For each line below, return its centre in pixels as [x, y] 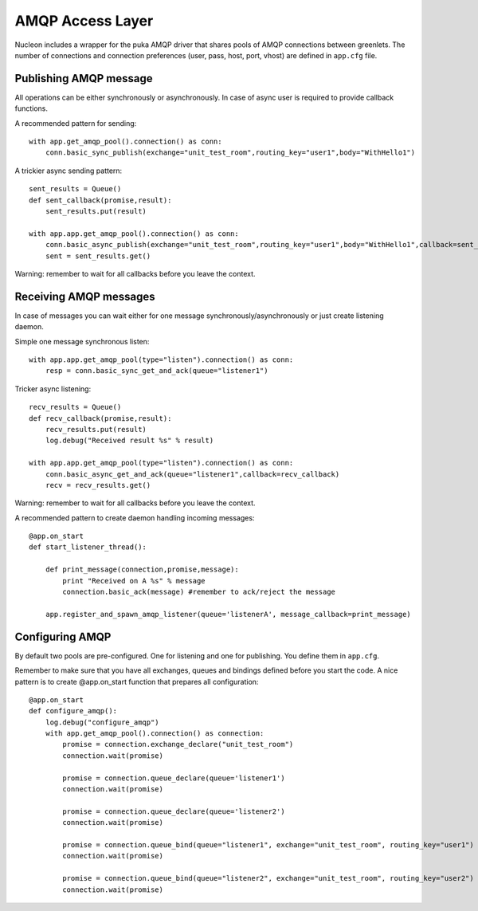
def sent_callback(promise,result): [100, 200]
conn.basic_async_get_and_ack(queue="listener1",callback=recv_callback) [192, 474]
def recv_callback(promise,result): [100, 418]
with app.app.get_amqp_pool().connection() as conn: [134, 234]
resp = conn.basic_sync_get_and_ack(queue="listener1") [157, 371]
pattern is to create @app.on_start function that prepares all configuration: [137, 681]
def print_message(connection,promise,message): [142, 569]
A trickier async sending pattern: [69, 171]
